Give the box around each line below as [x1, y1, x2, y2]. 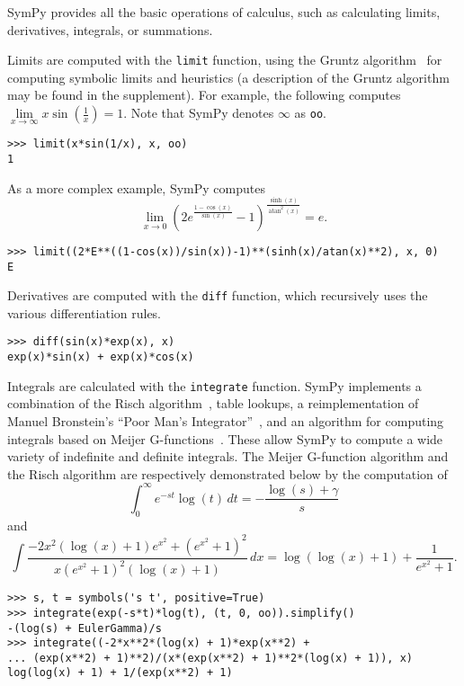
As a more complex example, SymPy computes [7, 178, 265, 197]
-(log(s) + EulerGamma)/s [7, 621, 162, 635]
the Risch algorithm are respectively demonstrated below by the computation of [7, 464, 448, 483]
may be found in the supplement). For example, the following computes [7, 85, 401, 104]
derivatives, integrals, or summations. [7, 20, 213, 39]
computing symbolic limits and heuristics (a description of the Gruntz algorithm [7, 67, 450, 86]
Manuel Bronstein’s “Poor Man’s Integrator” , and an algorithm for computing [7, 412, 444, 431]
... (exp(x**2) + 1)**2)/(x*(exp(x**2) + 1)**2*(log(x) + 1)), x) [7, 651, 414, 664]
